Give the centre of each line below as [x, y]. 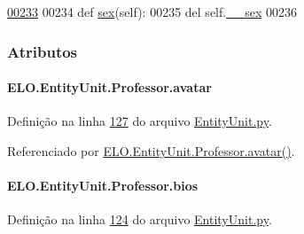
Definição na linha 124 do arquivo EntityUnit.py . [140, 219]
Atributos [43, 51]
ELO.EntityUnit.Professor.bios [103, 186]
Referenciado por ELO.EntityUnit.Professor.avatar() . [151, 150]
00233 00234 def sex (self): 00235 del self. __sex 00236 [152, 12]
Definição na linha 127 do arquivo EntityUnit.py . [140, 121]
